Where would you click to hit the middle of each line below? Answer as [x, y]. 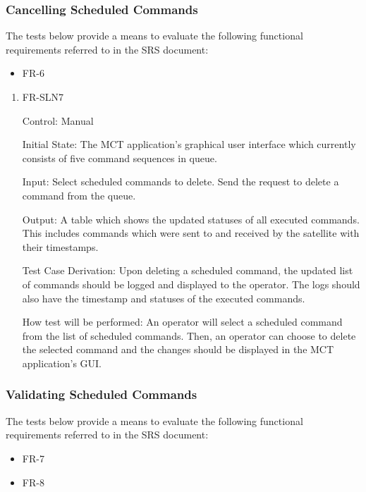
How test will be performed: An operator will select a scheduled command [182, 322]
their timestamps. [60, 246]
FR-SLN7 [43, 97]
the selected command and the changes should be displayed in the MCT [178, 349]
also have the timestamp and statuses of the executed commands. [164, 298]
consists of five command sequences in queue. [120, 158]
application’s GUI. [62, 363]
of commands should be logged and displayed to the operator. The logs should [191, 284]
